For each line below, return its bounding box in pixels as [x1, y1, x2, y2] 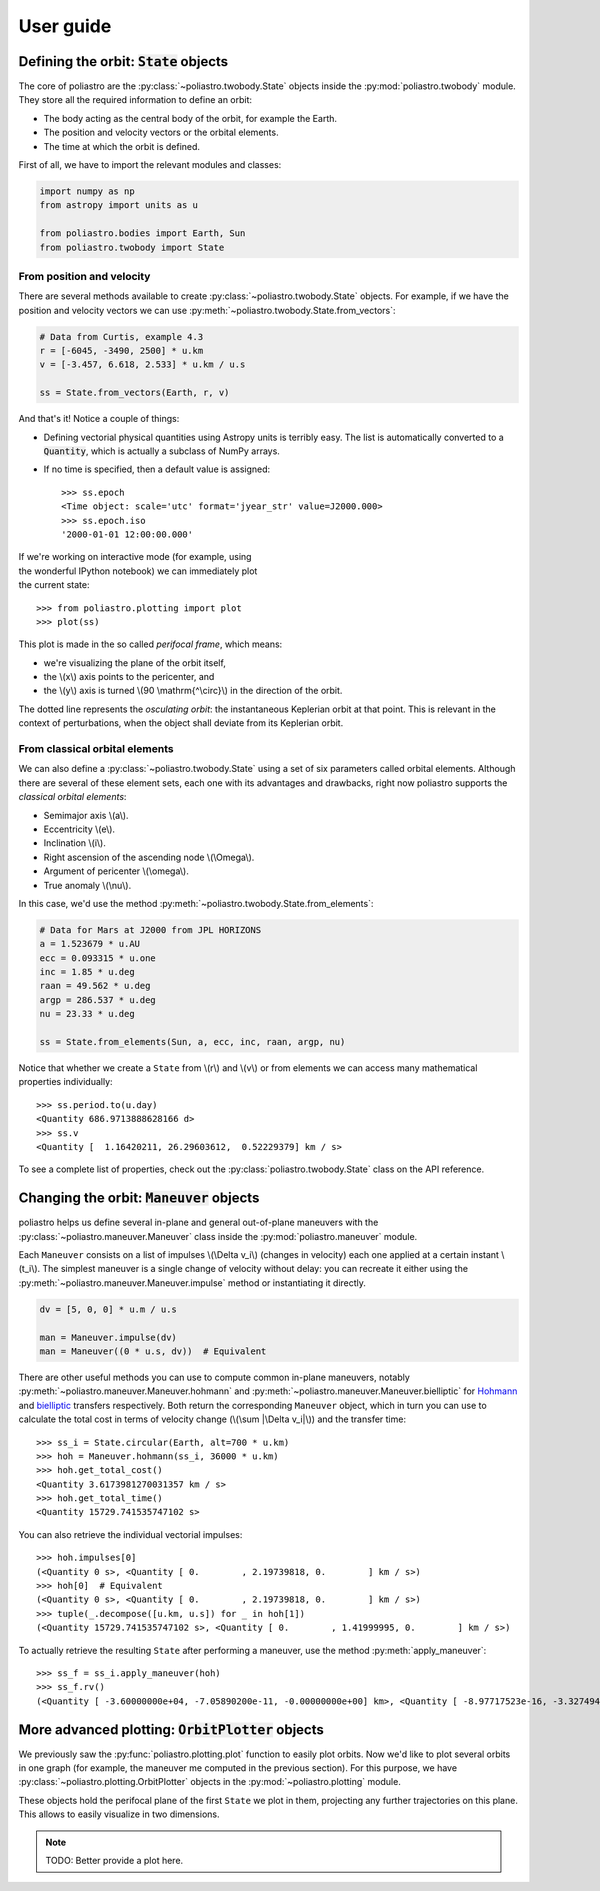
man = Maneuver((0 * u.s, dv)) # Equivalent [39, 1345, 267, 1357]
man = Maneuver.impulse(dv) [39, 1331, 177, 1343]
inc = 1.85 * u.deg [39, 966, 135, 978]
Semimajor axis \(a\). [43, 809, 129, 821]
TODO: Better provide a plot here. [45, 1855, 184, 1867]
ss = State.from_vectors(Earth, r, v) [39, 387, 230, 399]
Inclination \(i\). [43, 837, 107, 849]
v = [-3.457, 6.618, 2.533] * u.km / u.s [39, 359, 246, 370]
